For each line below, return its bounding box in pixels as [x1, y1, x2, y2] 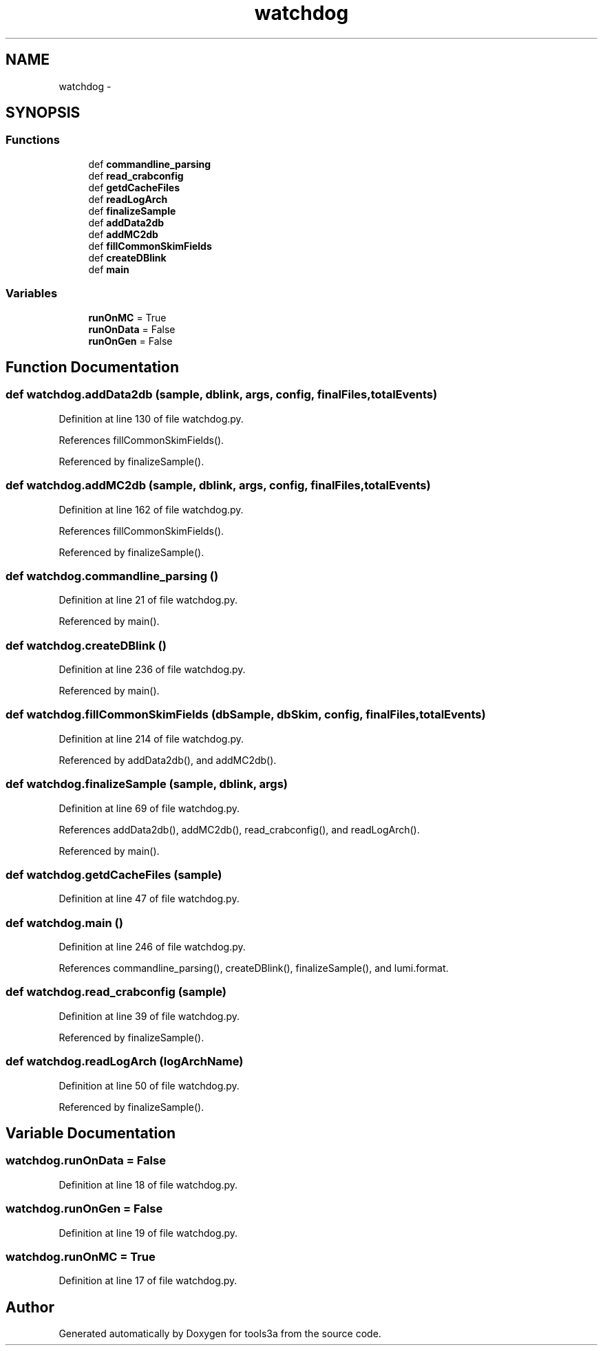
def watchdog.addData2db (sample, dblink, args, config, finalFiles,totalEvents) [6, 387, 438, 402]
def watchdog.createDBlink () [6, 638, 167, 652]
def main [88, 263, 129, 275]
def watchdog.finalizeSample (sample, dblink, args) [6, 777, 288, 791]
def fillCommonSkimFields [88, 240, 212, 252]
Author [6, 1298, 54, 1316]
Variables [6, 286, 58, 301]
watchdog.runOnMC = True [6, 1249, 156, 1264]
